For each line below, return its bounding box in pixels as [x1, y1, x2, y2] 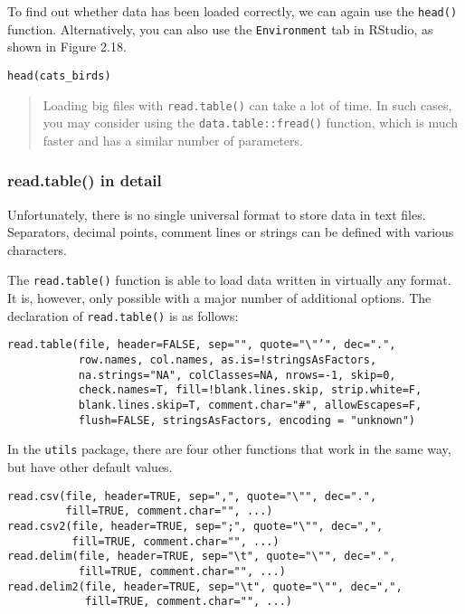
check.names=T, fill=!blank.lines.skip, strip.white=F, [78, 383, 422, 397]
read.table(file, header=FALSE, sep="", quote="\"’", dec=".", [7, 338, 396, 352]
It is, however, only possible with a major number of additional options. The [7, 288, 432, 307]
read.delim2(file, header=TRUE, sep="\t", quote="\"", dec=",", [7, 580, 403, 593]
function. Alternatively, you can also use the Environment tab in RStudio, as [7, 19, 433, 38]
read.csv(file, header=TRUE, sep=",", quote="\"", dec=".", [7, 489, 377, 503]
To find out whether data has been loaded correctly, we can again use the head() [7, 2, 458, 20]
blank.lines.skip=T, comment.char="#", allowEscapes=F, [78, 399, 422, 411]
